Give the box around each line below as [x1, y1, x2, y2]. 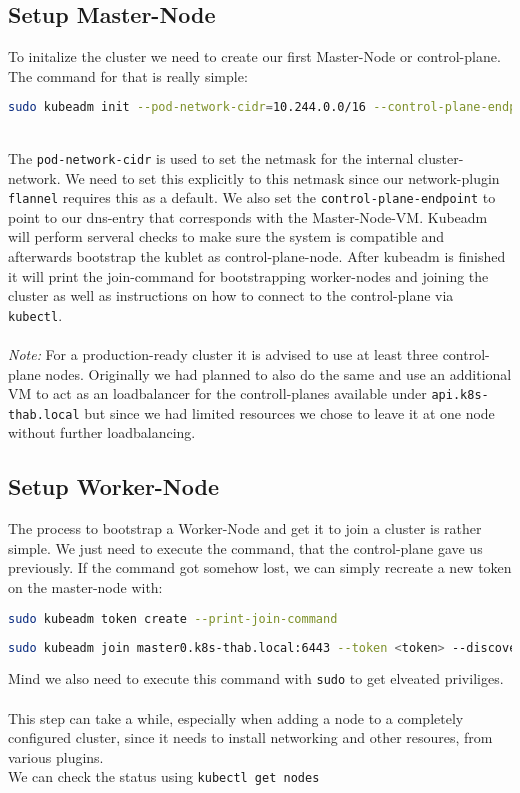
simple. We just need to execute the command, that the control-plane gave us [8, 537, 483, 558]
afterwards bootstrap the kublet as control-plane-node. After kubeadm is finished [8, 245, 506, 266]
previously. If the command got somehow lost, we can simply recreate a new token [8, 557, 512, 578]
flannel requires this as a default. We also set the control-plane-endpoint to [8, 187, 496, 208]
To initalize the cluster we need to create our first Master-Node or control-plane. [8, 46, 501, 67]
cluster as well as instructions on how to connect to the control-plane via [8, 285, 454, 306]
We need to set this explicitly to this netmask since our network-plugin [65, 167, 500, 188]
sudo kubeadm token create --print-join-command [8, 611, 338, 626]
